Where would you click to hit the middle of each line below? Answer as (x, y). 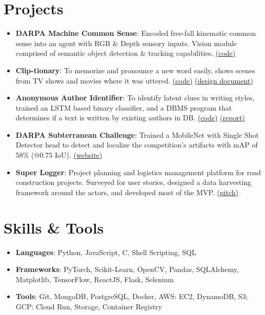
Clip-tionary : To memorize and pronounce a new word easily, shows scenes (135, 70)
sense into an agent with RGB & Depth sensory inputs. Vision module (126, 43)
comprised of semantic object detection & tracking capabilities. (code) (126, 53)
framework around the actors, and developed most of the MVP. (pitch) (127, 192)
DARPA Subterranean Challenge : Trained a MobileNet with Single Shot (137, 134)
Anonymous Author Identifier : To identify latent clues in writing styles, (135, 98)
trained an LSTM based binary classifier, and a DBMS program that (124, 107)
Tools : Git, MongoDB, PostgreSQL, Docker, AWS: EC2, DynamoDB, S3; (132, 296)
